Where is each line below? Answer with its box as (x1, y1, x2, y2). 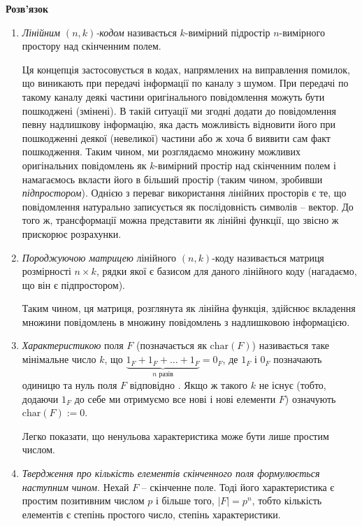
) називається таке (252, 338, 330, 353)
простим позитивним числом (22, 493, 145, 508)
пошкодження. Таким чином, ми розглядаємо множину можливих (22, 144, 301, 159)
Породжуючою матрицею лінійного (22, 250, 177, 264)
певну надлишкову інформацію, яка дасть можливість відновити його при (22, 117, 336, 131)
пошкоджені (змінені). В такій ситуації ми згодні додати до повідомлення (22, 103, 336, 118)
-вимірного (279, 24, 325, 39)
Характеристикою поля (22, 338, 124, 353)
